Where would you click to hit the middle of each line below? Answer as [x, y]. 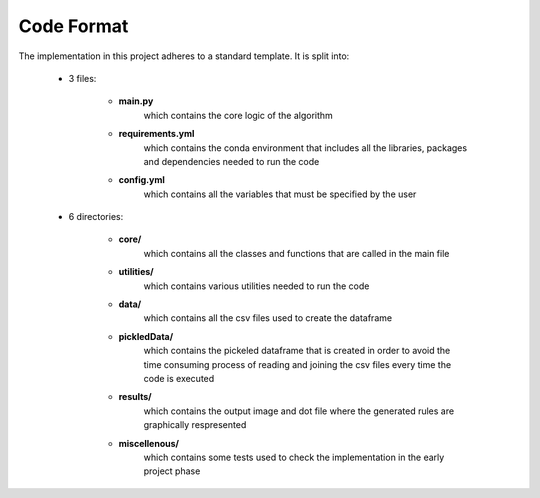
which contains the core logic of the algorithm [238, 115]
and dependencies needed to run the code [231, 161]
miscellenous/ [149, 443]
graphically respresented [195, 425]
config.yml [141, 180]
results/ [135, 397]
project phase [172, 471]
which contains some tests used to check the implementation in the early [294, 457]
